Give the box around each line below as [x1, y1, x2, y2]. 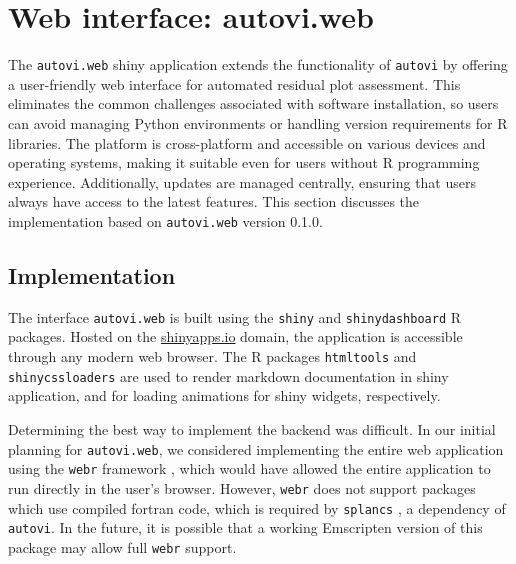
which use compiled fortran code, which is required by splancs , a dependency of [8, 497, 506, 518]
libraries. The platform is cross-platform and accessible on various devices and [8, 132, 486, 153]
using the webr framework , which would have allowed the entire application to [8, 458, 491, 479]
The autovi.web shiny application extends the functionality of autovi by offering [8, 54, 508, 75]
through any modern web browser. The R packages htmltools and [8, 346, 417, 367]
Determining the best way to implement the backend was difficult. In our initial [8, 418, 496, 439]
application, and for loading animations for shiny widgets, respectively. [8, 385, 441, 406]
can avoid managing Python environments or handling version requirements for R [8, 112, 508, 133]
